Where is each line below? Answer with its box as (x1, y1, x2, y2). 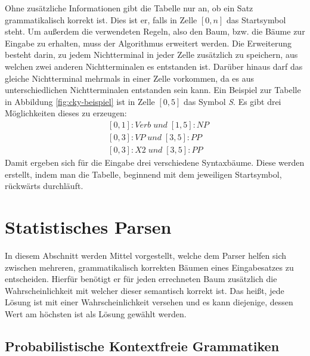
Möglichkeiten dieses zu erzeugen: (5, 107, 127, 119)
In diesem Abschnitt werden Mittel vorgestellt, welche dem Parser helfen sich (5, 249, 287, 261)
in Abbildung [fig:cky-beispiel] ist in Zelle (5, 95, 155, 107)
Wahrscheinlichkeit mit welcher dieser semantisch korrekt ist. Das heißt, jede (5, 284, 284, 296)
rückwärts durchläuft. (5, 179, 83, 192)
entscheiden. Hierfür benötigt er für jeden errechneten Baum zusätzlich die (5, 273, 277, 285)
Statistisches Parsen (5, 215, 172, 239)
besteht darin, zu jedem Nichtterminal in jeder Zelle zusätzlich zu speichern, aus (5, 48, 298, 61)
